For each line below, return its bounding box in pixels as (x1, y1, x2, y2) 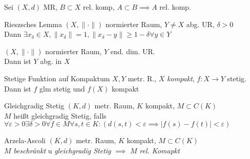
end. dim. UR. (110, 46, 155, 56)
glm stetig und (39, 83, 85, 94)
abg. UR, (186, 18, 215, 29)
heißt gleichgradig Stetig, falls (13, 110, 107, 121)
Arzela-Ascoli (4, 135, 46, 146)
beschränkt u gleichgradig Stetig (13, 145, 111, 155)
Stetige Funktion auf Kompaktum (4, 73, 110, 83)
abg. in (40, 56, 62, 66)
